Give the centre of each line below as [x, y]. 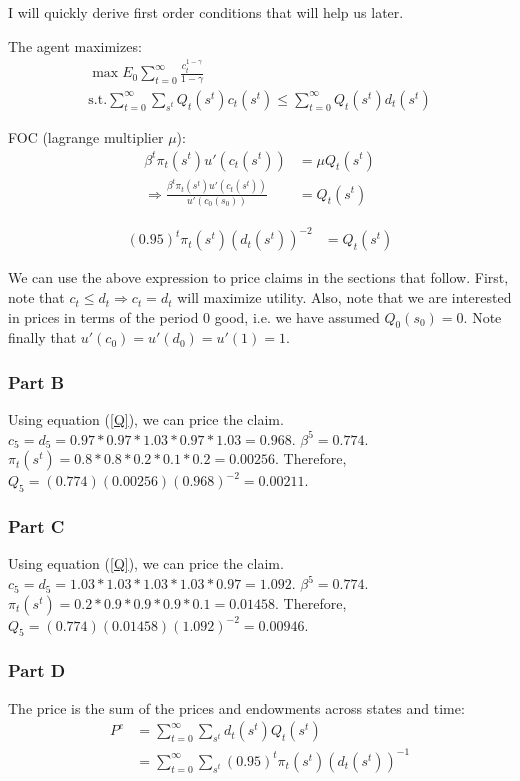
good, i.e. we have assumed [297, 316]
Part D [37, 670]
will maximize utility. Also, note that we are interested [344, 297]
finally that [42, 337]
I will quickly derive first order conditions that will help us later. [206, 12]
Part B [36, 381]
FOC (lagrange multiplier [86, 136]
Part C [36, 526]
